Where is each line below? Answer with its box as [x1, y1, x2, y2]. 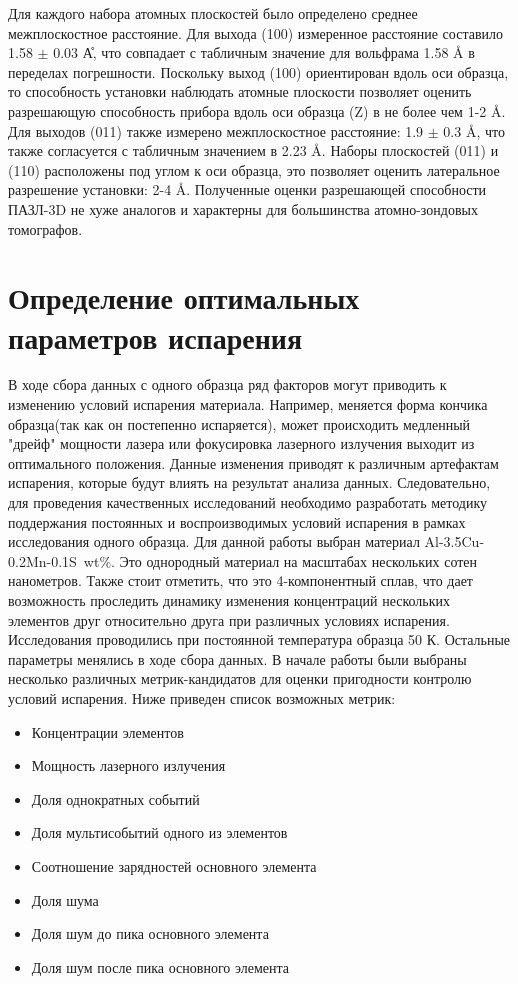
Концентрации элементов [31, 721, 184, 742]
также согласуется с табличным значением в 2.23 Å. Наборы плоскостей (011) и [8, 140, 499, 161]
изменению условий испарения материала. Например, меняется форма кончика [8, 394, 488, 415]
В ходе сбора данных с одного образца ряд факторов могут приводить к [8, 374, 447, 395]
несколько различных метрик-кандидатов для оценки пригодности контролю [8, 668, 472, 689]
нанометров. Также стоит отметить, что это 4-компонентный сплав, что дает [8, 570, 473, 591]
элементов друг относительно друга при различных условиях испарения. [8, 609, 450, 630]
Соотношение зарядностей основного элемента [31, 855, 317, 876]
